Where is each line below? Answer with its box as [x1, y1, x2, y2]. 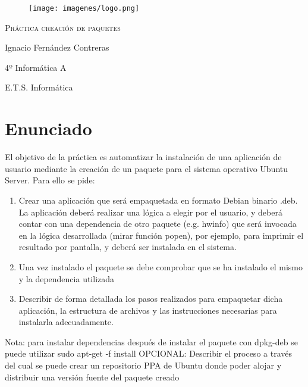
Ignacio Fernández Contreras [5, 41, 109, 54]
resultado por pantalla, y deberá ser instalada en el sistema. [18, 241, 237, 253]
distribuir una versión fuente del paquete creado [5, 370, 180, 383]
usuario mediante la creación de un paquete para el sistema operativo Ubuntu [5, 162, 288, 174]
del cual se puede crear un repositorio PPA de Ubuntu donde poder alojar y [5, 359, 282, 372]
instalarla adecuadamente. [18, 316, 114, 328]
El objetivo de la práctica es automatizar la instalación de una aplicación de [5, 151, 282, 163]
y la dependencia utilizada [18, 272, 115, 285]
